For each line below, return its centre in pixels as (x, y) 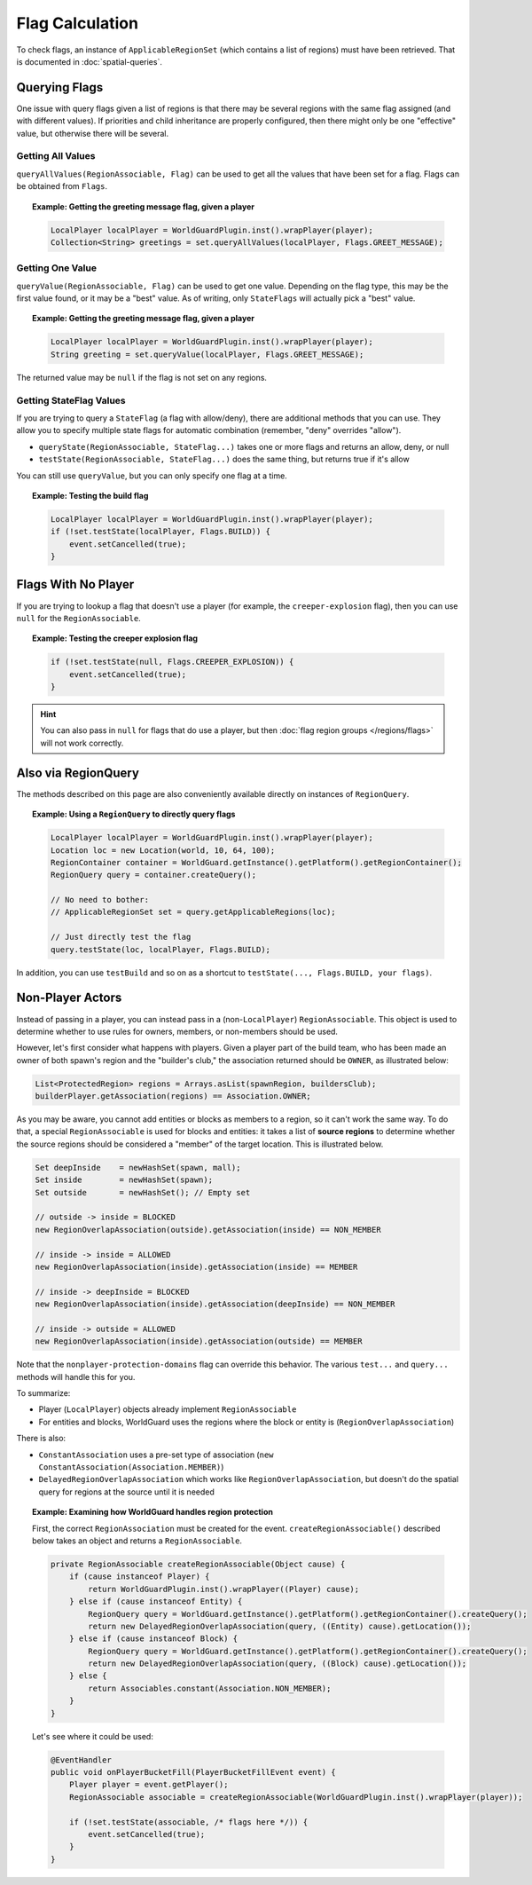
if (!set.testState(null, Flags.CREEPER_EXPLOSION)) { (172, 662)
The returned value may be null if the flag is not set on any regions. (142, 377)
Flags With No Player (75, 584)
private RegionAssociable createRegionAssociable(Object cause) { (198, 1564)
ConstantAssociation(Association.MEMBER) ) (131, 1467)
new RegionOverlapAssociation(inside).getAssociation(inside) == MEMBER (196, 1266)
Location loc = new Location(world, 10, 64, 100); (163, 850)
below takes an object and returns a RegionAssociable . (137, 1541)
